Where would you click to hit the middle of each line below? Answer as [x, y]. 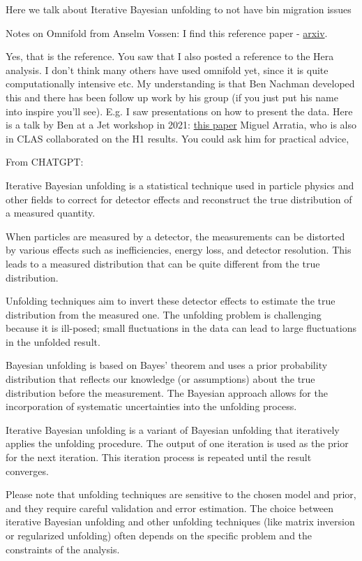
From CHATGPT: [45, 162]
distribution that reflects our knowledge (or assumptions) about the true [160, 379]
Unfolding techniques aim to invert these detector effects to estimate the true [171, 301]
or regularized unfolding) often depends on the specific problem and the [159, 535]
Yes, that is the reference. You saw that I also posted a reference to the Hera [170, 56]
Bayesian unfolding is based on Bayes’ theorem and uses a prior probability [167, 365]
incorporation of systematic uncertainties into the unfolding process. [151, 406]
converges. [27, 471]
